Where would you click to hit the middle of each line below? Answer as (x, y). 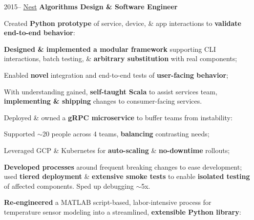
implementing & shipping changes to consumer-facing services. (103, 101)
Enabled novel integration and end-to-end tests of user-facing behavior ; (116, 75)
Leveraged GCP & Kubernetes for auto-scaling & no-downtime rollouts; (117, 150)
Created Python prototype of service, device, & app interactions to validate (123, 23)
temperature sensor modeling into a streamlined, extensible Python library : (123, 211)
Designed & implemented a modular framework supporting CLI (110, 49)
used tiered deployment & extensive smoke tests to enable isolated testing (127, 176)
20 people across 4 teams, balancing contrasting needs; (126, 134)
